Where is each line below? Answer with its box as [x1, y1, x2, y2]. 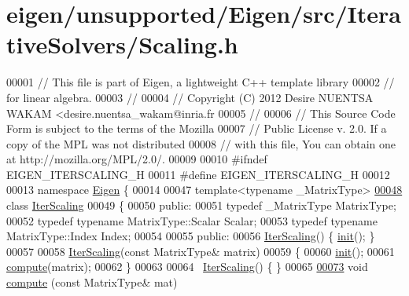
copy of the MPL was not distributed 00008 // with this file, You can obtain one [6, 135, 396, 152]
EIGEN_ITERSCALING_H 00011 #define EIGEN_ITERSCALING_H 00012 [6, 166, 390, 182]
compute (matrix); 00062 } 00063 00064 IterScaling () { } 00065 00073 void [6, 258, 368, 275]
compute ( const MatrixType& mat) [6, 274, 178, 291]
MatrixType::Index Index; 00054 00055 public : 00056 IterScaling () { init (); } [6, 228, 375, 244]
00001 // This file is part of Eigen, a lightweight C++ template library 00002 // [6, 74, 395, 90]
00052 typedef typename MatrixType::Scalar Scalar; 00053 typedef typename [6, 212, 378, 228]
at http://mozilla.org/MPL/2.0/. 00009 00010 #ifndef [6, 151, 267, 167]
